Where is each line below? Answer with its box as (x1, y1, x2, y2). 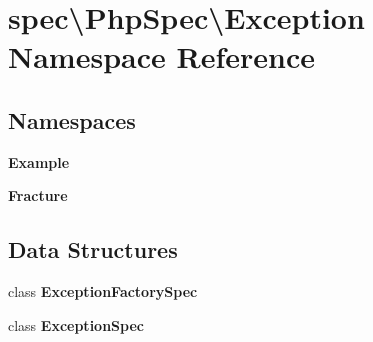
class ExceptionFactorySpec (8, 281, 198, 302)
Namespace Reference (8, 36, 315, 77)
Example (8, 151, 70, 172)
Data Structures (8, 234, 178, 265)
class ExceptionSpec (8, 314, 144, 335)
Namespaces (8, 104, 136, 135)
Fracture (8, 185, 68, 206)
